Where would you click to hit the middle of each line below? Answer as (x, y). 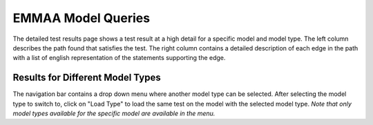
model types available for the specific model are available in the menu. (114, 113)
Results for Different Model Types (87, 78)
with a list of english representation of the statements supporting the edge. (119, 58)
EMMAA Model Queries (82, 18)
